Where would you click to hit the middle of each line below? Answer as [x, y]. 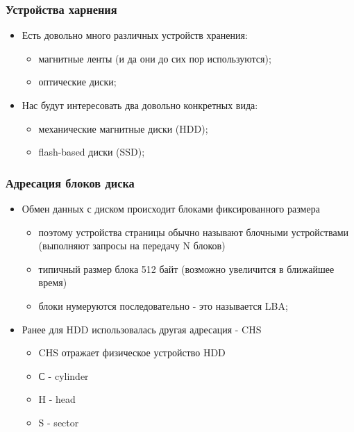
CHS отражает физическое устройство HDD [132, 352]
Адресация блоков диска [70, 182]
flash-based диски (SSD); [92, 152]
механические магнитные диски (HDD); [123, 128]
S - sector [59, 422]
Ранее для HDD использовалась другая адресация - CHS [142, 329]
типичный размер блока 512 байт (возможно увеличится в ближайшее [186, 268]
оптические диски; [77, 82]
